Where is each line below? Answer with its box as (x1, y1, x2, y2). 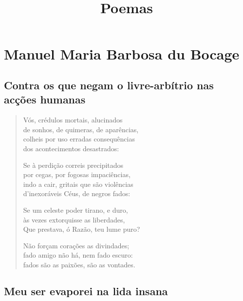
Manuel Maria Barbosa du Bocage (4, 44, 240, 64)
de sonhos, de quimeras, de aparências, (23, 124, 139, 134)
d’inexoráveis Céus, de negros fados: (23, 188, 131, 199)
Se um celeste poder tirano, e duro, (23, 204, 128, 215)
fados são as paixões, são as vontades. (23, 259, 135, 269)
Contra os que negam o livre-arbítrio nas (4, 77, 214, 92)
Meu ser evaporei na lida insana (4, 283, 168, 298)
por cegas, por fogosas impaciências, (23, 169, 131, 180)
